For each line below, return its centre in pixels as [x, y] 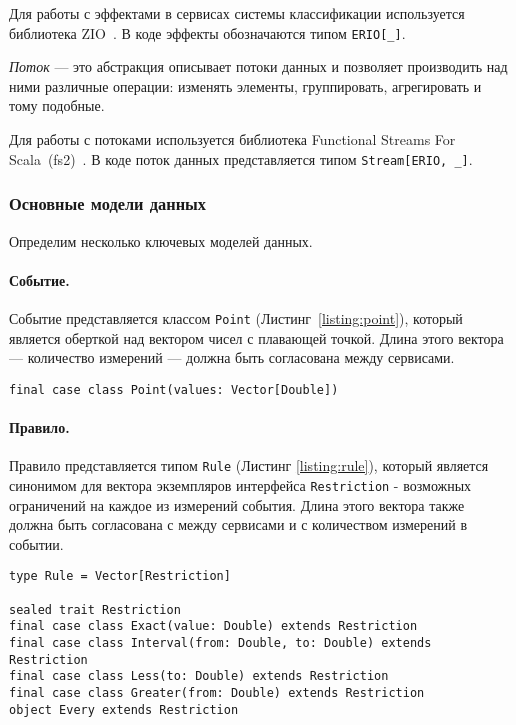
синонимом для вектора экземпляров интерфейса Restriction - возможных [240, 484]
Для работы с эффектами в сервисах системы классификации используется [237, 13]
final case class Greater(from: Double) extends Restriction [217, 692]
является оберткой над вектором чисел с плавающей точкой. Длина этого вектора [256, 337]
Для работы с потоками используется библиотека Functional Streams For [232, 139]
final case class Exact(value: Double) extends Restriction [213, 626]
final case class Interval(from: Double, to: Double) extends [220, 642]
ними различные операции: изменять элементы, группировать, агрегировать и [245, 85]
